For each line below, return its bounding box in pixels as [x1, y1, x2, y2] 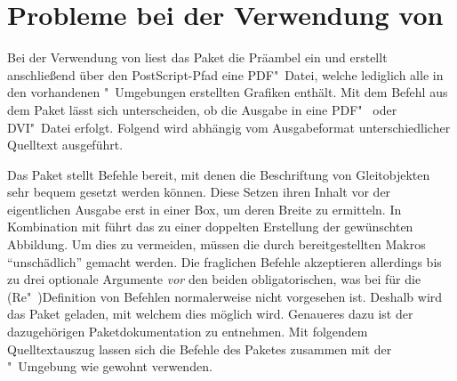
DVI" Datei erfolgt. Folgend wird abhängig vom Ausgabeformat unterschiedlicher [7, 118, 451, 136]
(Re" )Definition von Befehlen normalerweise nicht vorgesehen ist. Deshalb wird [7, 287, 443, 305]
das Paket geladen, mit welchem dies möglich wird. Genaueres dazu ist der [7, 304, 413, 323]
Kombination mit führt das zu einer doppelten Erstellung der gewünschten [7, 217, 413, 236]
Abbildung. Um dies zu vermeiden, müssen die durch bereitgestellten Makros [7, 235, 426, 254]
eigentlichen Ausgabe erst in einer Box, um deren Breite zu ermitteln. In [7, 199, 402, 218]
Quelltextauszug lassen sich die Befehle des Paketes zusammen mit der [7, 339, 392, 358]
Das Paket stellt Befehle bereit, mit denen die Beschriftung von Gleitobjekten [7, 165, 430, 183]
